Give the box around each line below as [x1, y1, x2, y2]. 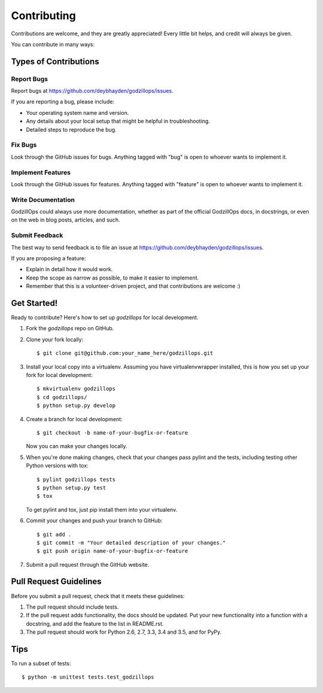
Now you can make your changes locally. [26, 443, 127, 450]
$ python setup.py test [36, 484, 106, 491]
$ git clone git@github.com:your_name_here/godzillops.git [36, 350, 214, 357]
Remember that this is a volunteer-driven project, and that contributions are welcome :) [26, 282, 240, 290]
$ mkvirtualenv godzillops [36, 385, 116, 392]
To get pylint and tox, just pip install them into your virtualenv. [26, 506, 178, 513]
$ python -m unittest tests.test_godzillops [22, 674, 155, 680]
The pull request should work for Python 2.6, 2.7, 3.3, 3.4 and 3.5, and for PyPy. [26, 628, 222, 636]
